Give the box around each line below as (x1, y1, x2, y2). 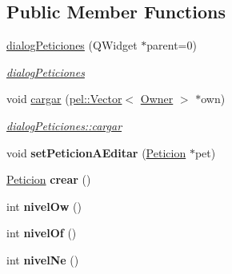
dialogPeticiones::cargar (6, 117, 122, 133)
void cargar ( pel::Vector (6, 90, 122, 107)
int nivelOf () (6, 224, 77, 241)
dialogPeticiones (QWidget (6, 37, 138, 54)
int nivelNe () (6, 251, 79, 268)
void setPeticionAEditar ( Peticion (6, 144, 186, 161)
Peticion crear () (6, 171, 91, 188)
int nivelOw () (6, 197, 82, 214)
